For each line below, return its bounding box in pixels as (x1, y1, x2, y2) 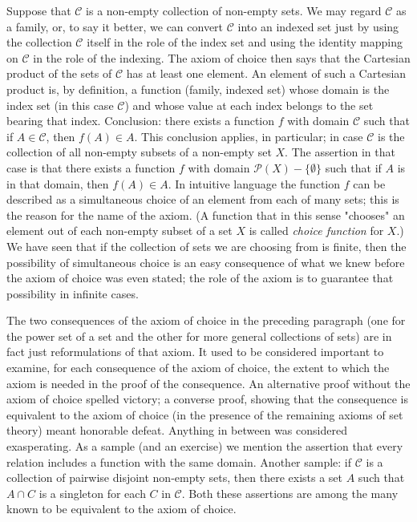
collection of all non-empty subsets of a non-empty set (6, 144, 272, 160)
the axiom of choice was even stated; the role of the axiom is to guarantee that (6, 269, 394, 286)
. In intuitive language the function (168, 175, 340, 192)
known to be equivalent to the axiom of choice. (6, 500, 237, 517)
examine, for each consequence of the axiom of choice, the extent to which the (6, 359, 390, 376)
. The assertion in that (285, 144, 395, 160)
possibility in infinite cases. (6, 285, 139, 301)
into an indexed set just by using (237, 18, 399, 34)
